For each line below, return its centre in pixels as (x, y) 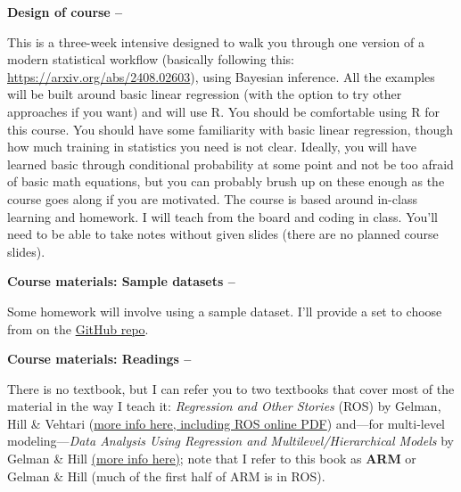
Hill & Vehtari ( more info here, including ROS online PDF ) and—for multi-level (226, 423)
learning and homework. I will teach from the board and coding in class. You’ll (222, 216)
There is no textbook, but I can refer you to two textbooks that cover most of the (231, 388)
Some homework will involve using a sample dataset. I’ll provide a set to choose (225, 311)
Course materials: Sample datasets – (121, 281)
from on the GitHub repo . (78, 328)
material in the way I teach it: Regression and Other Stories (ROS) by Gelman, (224, 406)
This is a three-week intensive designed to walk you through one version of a (216, 41)
